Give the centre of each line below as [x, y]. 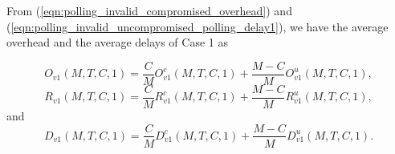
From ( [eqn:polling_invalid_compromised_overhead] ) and [149, 10]
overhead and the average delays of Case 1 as [117, 42]
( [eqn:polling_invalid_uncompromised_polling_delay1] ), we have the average [197, 26]
